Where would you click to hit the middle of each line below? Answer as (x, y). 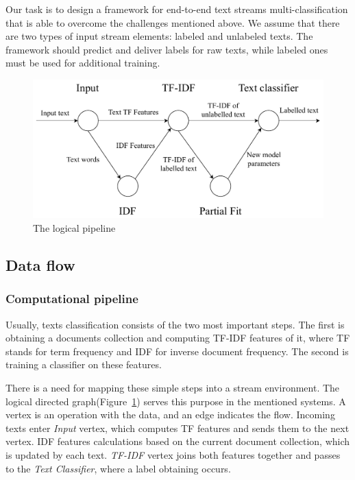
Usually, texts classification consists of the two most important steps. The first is (175, 324)
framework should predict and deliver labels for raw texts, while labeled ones (167, 49)
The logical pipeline (74, 228)
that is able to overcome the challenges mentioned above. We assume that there (173, 22)
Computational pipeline (72, 299)
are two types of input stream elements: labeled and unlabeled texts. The (159, 36)
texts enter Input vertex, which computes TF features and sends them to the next (177, 428)
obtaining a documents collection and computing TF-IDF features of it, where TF (178, 338)
